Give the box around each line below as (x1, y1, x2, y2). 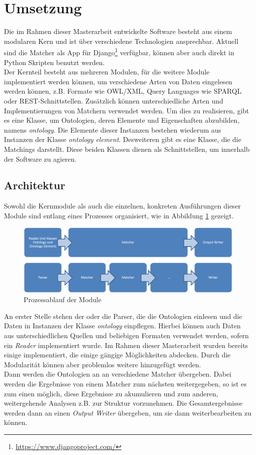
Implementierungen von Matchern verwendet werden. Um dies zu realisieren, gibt (4, 105, 249, 115)
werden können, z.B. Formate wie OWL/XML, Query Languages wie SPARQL (4, 86, 242, 96)
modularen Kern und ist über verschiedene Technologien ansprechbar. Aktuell (4, 35, 239, 46)
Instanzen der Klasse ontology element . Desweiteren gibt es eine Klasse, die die (4, 134, 241, 144)
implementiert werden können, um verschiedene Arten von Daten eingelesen (4, 76, 232, 86)
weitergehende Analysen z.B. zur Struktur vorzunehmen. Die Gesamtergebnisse (4, 398, 243, 408)
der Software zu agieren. (4, 153, 77, 164)
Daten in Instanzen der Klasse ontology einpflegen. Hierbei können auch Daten (4, 320, 241, 331)
